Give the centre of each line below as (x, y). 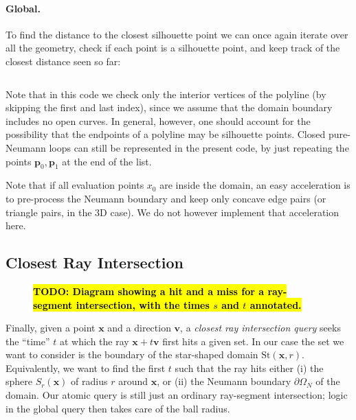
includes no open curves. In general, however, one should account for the (158, 120)
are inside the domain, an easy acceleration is (255, 185)
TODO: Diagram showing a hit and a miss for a (149, 291)
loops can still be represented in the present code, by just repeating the (199, 147)
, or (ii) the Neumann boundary (224, 381)
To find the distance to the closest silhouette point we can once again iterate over (177, 34)
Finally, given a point (51, 328)
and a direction (139, 328)
